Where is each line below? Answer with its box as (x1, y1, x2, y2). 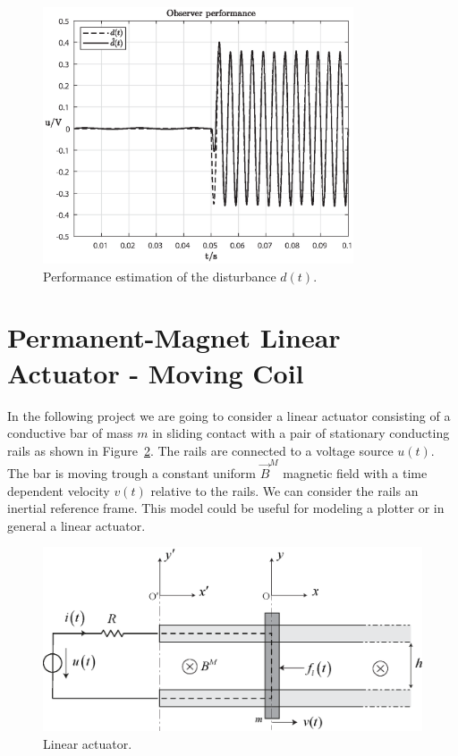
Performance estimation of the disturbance (43, 266, 276, 285)
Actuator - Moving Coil (7, 354, 304, 391)
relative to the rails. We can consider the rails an (150, 481, 419, 500)
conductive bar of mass (7, 424, 133, 442)
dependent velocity (7, 481, 110, 500)
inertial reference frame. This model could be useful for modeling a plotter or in (7, 499, 445, 517)
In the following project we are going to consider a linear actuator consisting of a (7, 406, 451, 424)
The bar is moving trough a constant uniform (7, 464, 256, 483)
